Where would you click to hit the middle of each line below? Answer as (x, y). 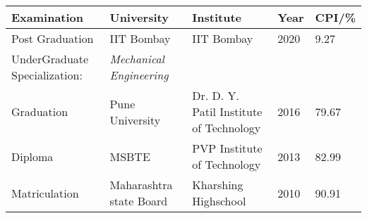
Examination (48, 17)
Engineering (139, 75)
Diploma (32, 156)
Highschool (219, 201)
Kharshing (218, 185)
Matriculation (45, 193)
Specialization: (47, 75)
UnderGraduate (50, 59)
